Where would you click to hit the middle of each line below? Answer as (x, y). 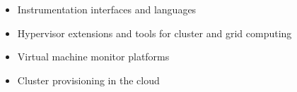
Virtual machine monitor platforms (93, 57)
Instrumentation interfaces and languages (107, 9)
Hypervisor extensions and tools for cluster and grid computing (155, 33)
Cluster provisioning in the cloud (88, 80)
